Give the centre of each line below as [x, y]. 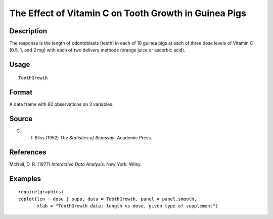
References [28, 152]
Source [21, 119]
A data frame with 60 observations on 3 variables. [61, 104]
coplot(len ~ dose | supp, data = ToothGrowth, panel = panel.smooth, [108, 199]
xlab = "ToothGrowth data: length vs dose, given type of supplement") [128, 206]
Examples [25, 178]
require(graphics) [41, 192]
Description [28, 31]
